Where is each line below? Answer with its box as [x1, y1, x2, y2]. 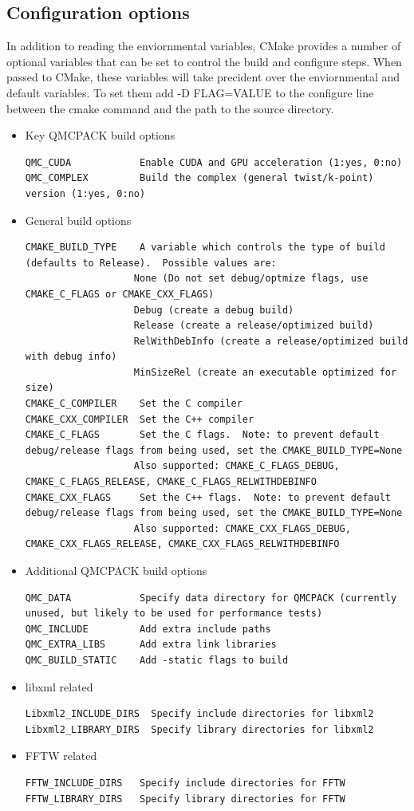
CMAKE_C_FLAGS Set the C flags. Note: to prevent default [25, 429, 380, 441]
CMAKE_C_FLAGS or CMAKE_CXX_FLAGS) [25, 288, 215, 300]
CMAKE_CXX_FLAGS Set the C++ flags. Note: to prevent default [25, 491, 391, 503]
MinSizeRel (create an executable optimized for [133, 366, 397, 378]
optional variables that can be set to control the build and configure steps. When [6, 53, 402, 69]
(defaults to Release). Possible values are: [25, 257, 277, 269]
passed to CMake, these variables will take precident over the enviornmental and [6, 69, 400, 85]
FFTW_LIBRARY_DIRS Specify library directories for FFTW [25, 793, 345, 805]
